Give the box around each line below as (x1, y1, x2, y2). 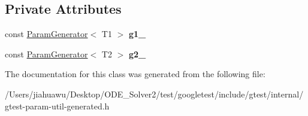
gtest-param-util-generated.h (5, 99, 110, 112)
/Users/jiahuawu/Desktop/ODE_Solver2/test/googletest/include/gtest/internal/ (5, 87, 304, 100)
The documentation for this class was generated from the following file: (5, 68, 265, 80)
